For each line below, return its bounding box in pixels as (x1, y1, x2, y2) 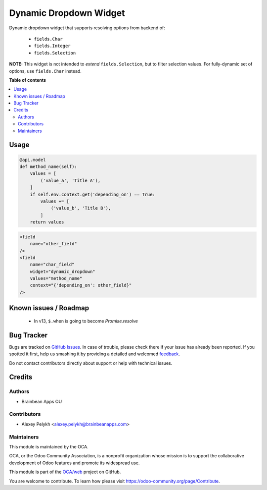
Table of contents (9, 77, 46, 83)
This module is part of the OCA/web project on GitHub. (9, 469, 121, 475)
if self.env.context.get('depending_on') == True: (30, 191, 155, 197)
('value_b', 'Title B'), (50, 206, 111, 211)
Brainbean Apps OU (21, 398, 62, 404)
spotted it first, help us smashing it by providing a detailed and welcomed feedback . (9, 351, 180, 357)
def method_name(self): (19, 164, 78, 169)
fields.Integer (34, 43, 71, 49)
